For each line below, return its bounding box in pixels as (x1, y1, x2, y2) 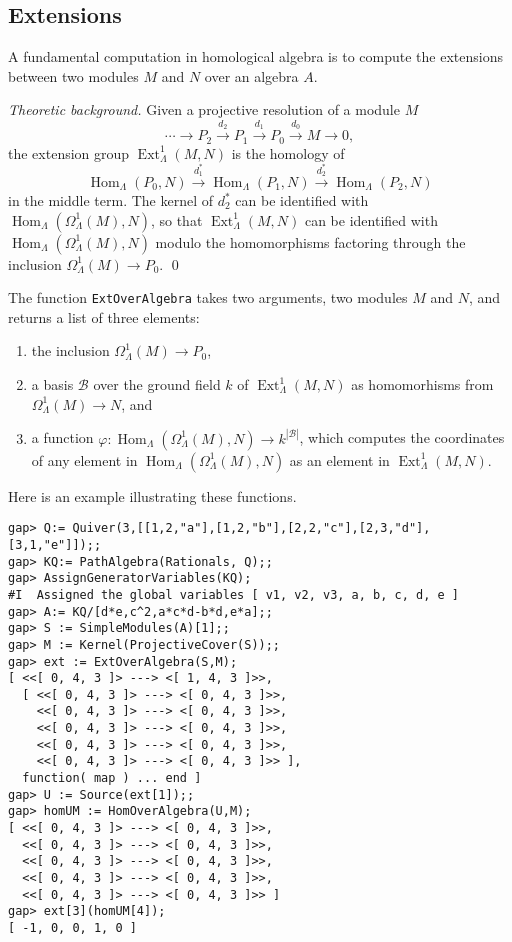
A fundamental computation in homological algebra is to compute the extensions (8, 46, 503, 67)
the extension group (8, 142, 130, 163)
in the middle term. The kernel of (8, 190, 214, 210)
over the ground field (93, 374, 221, 395)
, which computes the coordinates (299, 427, 505, 448)
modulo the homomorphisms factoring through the (155, 231, 466, 252)
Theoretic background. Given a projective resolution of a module (8, 99, 400, 120)
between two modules (8, 65, 139, 86)
